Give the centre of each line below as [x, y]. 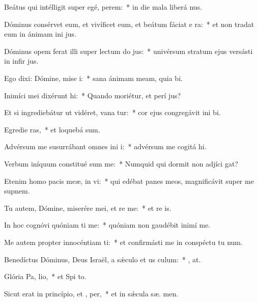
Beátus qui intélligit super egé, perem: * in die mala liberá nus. [103, 7]
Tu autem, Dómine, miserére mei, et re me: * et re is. [88, 208]
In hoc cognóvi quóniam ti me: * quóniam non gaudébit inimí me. [107, 225]
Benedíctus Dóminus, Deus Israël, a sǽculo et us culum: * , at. [103, 259]
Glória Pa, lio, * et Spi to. [45, 276]
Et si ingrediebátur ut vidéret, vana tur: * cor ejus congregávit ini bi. [112, 112]
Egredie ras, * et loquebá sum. [52, 129]
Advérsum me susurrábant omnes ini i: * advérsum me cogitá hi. [105, 146]
